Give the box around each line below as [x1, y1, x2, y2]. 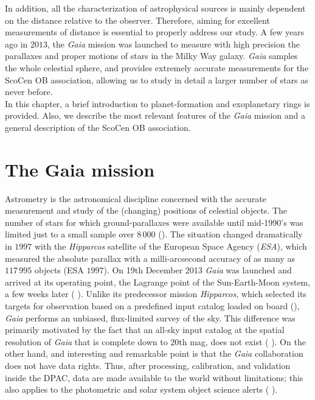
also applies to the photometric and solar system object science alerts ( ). [5, 383, 278, 396]
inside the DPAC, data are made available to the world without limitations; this [5, 371, 303, 384]
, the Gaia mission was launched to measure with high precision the [47, 37, 300, 50]
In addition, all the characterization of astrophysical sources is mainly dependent [5, 2, 306, 14]
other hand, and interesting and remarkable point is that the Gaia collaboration [5, 347, 303, 360]
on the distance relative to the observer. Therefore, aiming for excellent [5, 13, 270, 26]
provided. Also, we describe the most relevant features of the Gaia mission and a [5, 109, 305, 122]
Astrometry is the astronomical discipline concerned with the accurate [5, 192, 266, 205]
